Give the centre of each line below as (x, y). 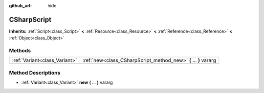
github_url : (20, 6)
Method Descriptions (35, 73)
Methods (20, 51)
